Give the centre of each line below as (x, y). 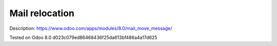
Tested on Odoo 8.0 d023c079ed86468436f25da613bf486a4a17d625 (83, 37)
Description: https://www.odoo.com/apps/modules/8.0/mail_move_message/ (91, 28)
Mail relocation (42, 13)
